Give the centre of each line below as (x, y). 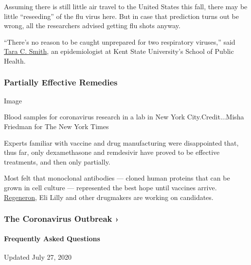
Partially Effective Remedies (61, 82)
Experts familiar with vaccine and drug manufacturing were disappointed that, (121, 142)
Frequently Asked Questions (52, 238)
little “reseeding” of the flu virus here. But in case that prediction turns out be (121, 16)
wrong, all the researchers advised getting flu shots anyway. (92, 25)
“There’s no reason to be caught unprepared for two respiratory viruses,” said (120, 41)
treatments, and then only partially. (57, 161)
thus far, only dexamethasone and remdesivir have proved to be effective (112, 152)
